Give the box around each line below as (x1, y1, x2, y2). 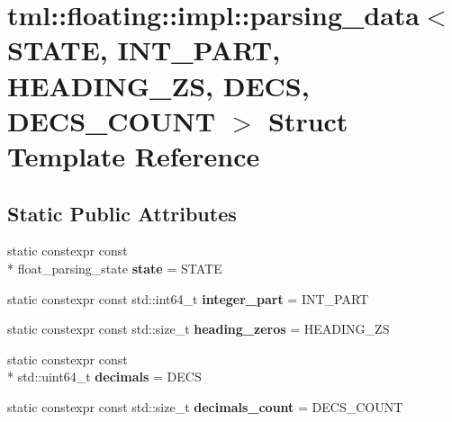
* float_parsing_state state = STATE (7, 258, 222, 277)
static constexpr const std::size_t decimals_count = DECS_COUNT (7, 397, 403, 416)
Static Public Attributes (7, 199, 237, 227)
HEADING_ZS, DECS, (7, 67, 310, 103)
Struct (267, 102, 348, 139)
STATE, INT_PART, (7, 31, 281, 68)
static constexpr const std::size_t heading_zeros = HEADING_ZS (7, 319, 390, 338)
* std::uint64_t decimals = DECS (7, 367, 202, 386)
